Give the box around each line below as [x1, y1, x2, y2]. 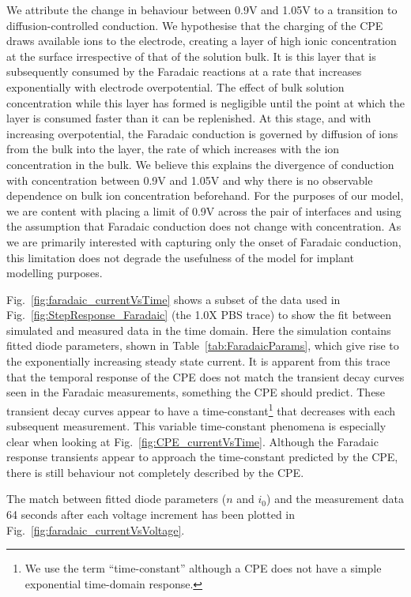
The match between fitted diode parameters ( [6, 490, 227, 507]
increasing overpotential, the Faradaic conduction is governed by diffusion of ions [6, 125, 398, 141]
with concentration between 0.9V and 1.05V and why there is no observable [6, 171, 373, 188]
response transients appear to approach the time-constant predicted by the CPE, [6, 449, 398, 465]
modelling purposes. [6, 265, 103, 281]
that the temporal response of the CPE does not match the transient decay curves [6, 368, 405, 385]
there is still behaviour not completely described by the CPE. [6, 464, 304, 480]
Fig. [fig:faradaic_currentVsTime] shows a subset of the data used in [6, 291, 341, 307]
